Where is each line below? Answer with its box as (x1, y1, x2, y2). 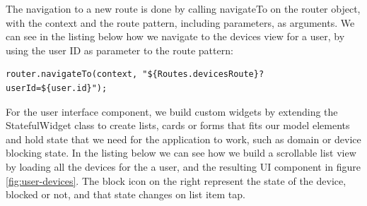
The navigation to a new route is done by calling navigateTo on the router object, (6, 1, 361, 16)
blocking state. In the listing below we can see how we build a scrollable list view (6, 145, 356, 160)
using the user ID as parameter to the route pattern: (6, 42, 233, 57)
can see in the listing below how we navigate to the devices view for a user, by (6, 29, 345, 44)
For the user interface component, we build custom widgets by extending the (6, 104, 338, 119)
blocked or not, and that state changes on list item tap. (6, 187, 245, 202)
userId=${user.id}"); (6, 83, 107, 93)
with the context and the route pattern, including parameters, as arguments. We (6, 15, 355, 30)
